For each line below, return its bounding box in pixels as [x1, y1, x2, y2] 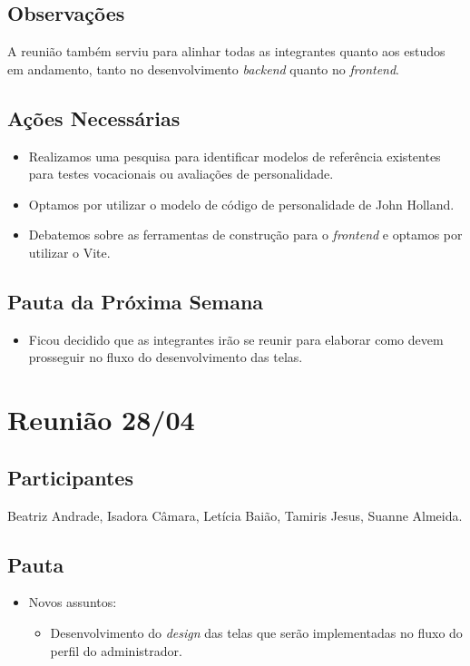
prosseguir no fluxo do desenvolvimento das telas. [28, 348, 303, 367]
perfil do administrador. [50, 641, 182, 660]
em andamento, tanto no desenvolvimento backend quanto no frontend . [7, 59, 400, 78]
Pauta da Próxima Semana [7, 287, 264, 315]
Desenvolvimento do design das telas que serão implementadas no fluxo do [50, 622, 463, 642]
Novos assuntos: [28, 593, 117, 612]
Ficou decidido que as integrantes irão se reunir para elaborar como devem [28, 329, 444, 348]
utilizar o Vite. [28, 242, 111, 261]
